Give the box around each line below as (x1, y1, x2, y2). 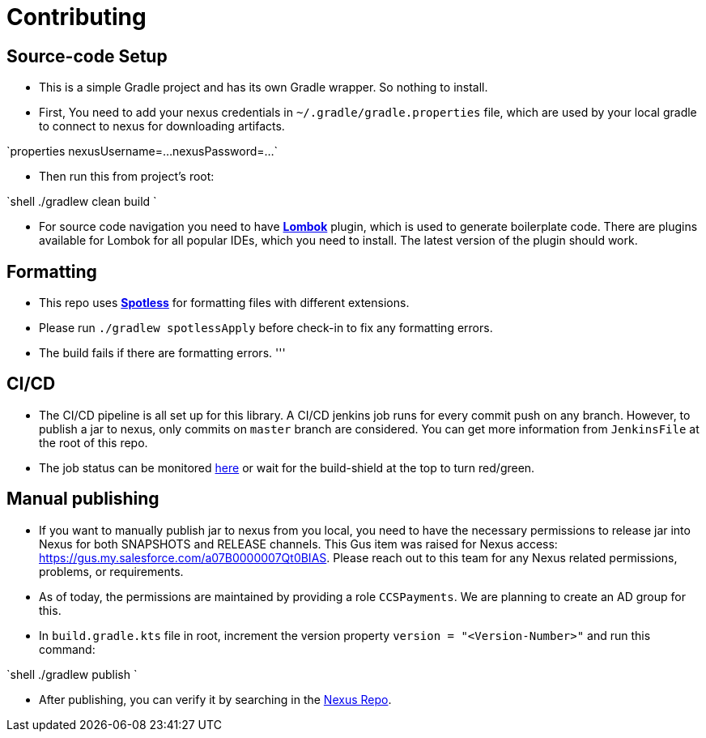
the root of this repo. (39, 435, 148, 450)
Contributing (6, 3, 147, 31)
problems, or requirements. (39, 564, 184, 578)
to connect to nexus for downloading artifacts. (39, 119, 285, 134)
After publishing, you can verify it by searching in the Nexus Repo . (39, 692, 392, 706)
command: (39, 642, 96, 656)
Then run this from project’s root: (39, 169, 215, 184)
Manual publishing (6, 488, 159, 510)
